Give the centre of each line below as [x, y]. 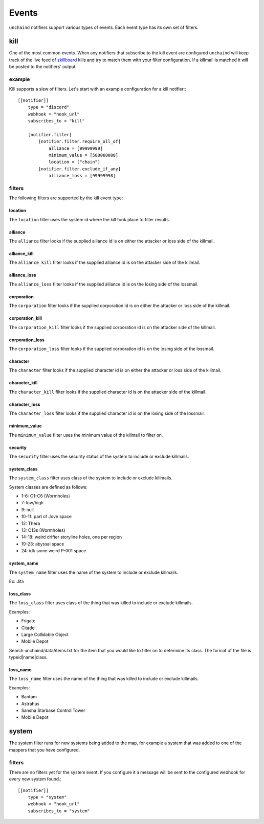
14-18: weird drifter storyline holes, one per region [72, 537]
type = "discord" [48, 107]
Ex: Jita [16, 581]
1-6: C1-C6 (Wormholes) [46, 496]
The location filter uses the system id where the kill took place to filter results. [89, 219]
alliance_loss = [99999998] [82, 176]
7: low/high [32, 503]
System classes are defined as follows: [48, 487]
